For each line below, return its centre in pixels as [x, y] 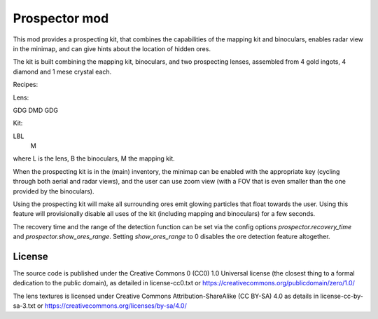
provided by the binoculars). [54, 191]
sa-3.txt [24, 306]
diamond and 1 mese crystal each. [62, 72]
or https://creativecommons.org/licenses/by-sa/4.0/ [112, 306]
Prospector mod [61, 18]
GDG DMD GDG [36, 110]
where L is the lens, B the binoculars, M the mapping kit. [94, 158]
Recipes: [26, 85]
